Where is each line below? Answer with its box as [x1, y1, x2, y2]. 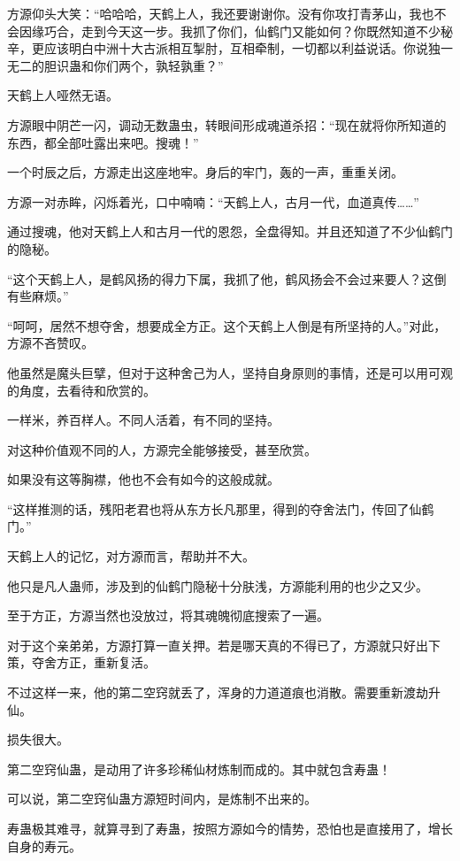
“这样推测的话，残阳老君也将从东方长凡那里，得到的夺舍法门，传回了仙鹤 [7, 499, 434, 518]
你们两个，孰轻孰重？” [93, 56, 224, 74]
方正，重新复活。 [56, 653, 156, 672]
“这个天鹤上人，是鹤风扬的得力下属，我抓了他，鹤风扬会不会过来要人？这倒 [7, 269, 447, 288]
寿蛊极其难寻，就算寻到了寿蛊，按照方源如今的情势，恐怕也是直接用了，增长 [7, 819, 453, 837]
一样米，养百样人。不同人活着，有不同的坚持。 [7, 411, 280, 429]
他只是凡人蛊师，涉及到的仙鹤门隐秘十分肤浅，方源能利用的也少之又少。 [7, 576, 428, 595]
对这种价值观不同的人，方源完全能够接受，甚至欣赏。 [7, 440, 317, 458]
